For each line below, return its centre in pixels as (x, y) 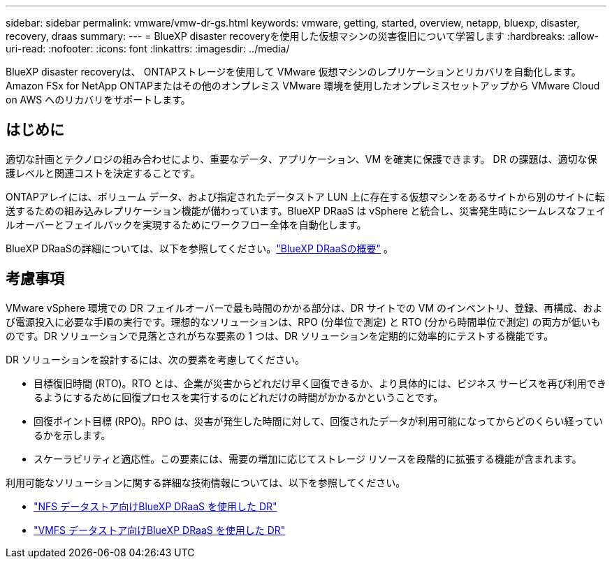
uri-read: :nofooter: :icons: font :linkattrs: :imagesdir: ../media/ (148, 49)
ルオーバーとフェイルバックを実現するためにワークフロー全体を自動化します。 (186, 224)
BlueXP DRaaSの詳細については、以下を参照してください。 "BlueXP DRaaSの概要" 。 (199, 248)
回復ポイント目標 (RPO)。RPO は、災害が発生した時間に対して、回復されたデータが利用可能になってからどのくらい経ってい (318, 421)
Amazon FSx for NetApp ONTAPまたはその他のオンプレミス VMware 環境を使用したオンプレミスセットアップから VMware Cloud (303, 86)
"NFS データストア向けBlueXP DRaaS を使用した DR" (155, 506)
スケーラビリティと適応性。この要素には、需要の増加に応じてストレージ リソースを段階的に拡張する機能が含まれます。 (308, 458)
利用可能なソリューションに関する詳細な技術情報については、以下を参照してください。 (206, 482)
